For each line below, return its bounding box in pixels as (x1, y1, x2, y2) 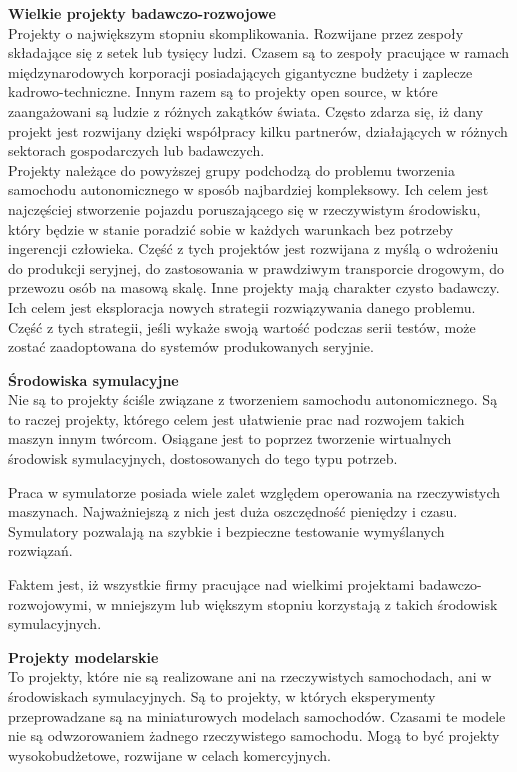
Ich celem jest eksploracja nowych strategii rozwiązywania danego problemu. (8, 296, 476, 317)
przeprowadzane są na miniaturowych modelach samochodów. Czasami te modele (8, 705, 506, 726)
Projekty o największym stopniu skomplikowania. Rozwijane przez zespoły (8, 22, 464, 43)
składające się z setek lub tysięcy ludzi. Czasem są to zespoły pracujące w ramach (8, 42, 510, 63)
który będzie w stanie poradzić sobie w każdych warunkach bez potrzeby (8, 218, 454, 239)
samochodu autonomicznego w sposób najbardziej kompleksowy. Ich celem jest (8, 179, 489, 200)
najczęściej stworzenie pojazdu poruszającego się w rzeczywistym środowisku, (8, 198, 481, 219)
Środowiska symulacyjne (8, 369, 179, 390)
